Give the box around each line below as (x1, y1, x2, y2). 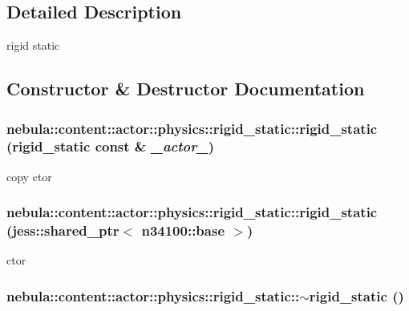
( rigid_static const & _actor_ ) (6, 136, 214, 156)
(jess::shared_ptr (6, 220, 119, 240)
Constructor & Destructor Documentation (6, 76, 365, 101)
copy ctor (6, 168, 52, 184)
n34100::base (141, 220, 225, 240)
